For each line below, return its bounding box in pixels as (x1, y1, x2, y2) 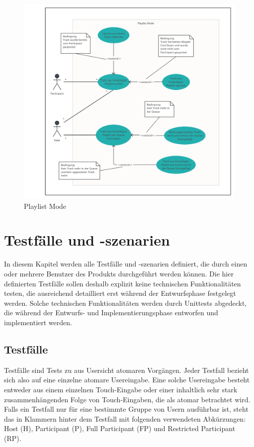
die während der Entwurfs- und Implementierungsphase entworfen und (4, 307, 218, 318)
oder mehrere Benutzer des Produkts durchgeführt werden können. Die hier (4, 268, 234, 279)
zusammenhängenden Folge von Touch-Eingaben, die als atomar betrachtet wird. (4, 394, 251, 404)
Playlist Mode (24, 200, 67, 211)
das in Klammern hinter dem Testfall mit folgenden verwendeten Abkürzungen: (4, 413, 246, 424)
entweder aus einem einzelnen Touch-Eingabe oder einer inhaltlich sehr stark (4, 384, 238, 394)
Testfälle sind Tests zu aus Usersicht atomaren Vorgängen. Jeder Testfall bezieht (4, 364, 249, 375)
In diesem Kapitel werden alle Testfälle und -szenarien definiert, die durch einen (4, 259, 248, 269)
